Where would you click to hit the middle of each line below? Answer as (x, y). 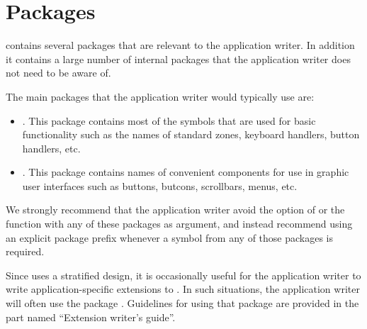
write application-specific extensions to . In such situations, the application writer (183, 289)
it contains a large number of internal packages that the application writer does (178, 58)
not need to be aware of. (58, 73)
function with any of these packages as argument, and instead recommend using (179, 224)
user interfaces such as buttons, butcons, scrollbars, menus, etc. (160, 185)
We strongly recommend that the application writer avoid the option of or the (175, 210)
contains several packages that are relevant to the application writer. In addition (180, 45)
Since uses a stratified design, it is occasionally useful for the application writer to (183, 275)
